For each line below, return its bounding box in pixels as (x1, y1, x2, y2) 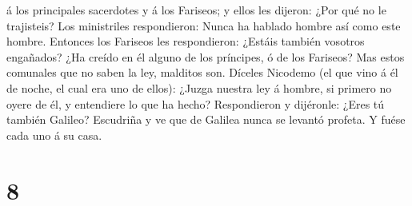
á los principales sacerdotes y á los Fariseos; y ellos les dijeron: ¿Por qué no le (6, 2, 386, 18)
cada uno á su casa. (6, 126, 102, 143)
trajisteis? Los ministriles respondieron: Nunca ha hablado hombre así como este (6, 17, 401, 34)
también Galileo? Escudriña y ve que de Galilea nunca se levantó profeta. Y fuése (6, 111, 406, 128)
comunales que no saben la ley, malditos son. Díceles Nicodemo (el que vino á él (6, 64, 398, 81)
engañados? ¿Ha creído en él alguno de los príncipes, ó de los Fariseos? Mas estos (6, 48, 405, 65)
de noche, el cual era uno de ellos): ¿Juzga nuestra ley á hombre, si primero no (6, 79, 392, 96)
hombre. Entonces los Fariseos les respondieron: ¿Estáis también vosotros (6, 33, 365, 50)
